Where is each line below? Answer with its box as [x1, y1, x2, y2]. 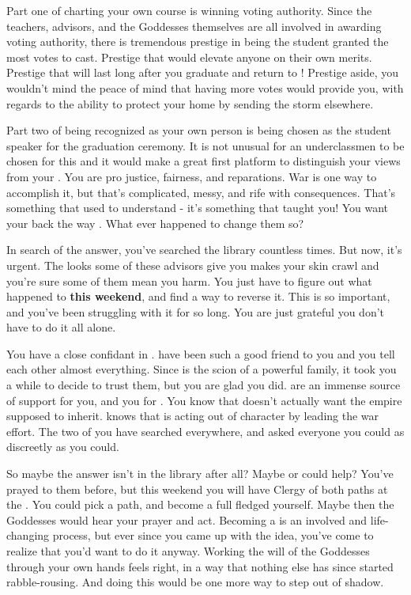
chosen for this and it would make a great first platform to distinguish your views [6, 153, 401, 169]
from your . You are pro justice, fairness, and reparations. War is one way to [6, 168, 377, 184]
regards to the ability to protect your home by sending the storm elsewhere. [6, 95, 374, 112]
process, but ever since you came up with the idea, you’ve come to [52, 527, 374, 544]
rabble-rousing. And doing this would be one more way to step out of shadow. [6, 574, 384, 590]
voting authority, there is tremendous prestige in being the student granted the [6, 33, 389, 50]
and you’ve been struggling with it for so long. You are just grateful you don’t [6, 303, 385, 320]
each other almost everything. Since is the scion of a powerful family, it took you [6, 361, 397, 377]
